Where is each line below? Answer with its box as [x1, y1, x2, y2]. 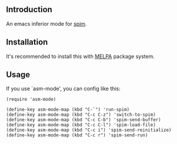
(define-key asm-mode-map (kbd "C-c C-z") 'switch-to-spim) [6, 112, 156, 118]
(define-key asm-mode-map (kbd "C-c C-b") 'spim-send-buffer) [6, 117, 161, 123]
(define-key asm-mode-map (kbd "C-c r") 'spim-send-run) [6, 132, 148, 138]
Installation [6, 37, 48, 47]
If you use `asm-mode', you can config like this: [6, 85, 121, 92]
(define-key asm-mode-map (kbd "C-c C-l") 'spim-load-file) [6, 122, 156, 128]
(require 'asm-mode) [6, 97, 57, 102]
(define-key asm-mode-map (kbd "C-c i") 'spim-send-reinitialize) [6, 127, 172, 133]
